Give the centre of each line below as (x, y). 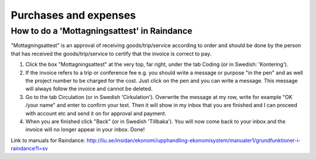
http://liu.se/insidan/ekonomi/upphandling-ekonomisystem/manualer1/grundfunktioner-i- (193, 140)
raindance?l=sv (29, 149)
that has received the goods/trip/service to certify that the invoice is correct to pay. (111, 54)
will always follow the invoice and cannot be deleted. (89, 89)
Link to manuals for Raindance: (48, 140)
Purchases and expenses (73, 15)
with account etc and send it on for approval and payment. (96, 113)
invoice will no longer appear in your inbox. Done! (85, 130)
